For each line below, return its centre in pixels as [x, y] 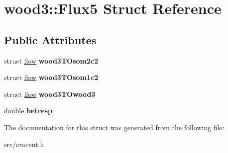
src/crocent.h [24, 144]
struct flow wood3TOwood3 [50, 94]
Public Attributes [50, 39]
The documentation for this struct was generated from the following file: [114, 127]
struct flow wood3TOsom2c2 [51, 60]
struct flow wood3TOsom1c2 [51, 77]
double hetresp [28, 111]
